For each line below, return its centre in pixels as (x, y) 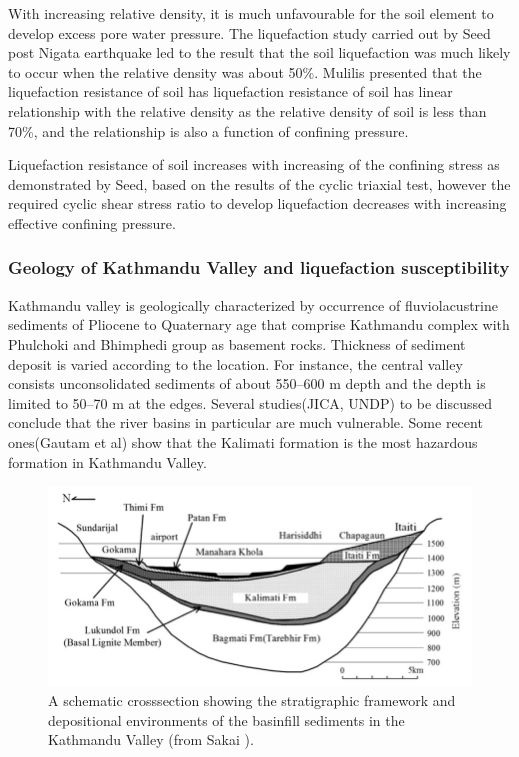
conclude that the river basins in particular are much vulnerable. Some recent (245, 422)
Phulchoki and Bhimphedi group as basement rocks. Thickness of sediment (237, 343)
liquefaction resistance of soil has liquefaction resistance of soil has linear (230, 91)
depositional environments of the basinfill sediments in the (226, 719)
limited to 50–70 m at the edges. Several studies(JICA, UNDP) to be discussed (250, 402)
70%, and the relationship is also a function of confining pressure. (208, 130)
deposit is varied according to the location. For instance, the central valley (235, 363)
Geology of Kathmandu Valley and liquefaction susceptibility (259, 267)
